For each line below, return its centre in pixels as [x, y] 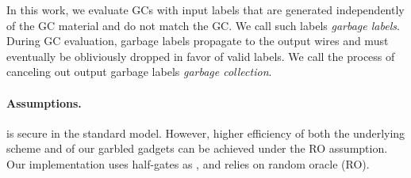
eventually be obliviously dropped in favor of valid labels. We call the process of [201, 56]
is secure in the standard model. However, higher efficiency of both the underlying [206, 133]
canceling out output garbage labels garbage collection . [139, 72]
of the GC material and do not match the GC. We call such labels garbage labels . [203, 25]
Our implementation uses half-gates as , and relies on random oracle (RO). [188, 163]
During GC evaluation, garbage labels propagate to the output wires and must [198, 41]
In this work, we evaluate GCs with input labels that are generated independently [205, 9]
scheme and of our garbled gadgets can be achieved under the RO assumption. [197, 148]
